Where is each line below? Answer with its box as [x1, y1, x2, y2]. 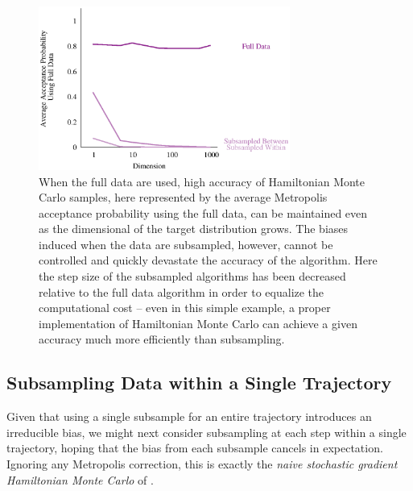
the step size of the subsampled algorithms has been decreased [39, 268, 346, 285]
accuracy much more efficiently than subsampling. [39, 331, 285, 347]
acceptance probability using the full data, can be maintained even [39, 204, 368, 221]
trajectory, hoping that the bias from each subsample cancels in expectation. [6, 439, 383, 456]
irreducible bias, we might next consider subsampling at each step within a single [6, 423, 407, 440]
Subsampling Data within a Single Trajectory [6, 370, 392, 395]
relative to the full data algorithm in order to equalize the [39, 283, 324, 300]
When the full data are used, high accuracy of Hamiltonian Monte [39, 173, 366, 189]
